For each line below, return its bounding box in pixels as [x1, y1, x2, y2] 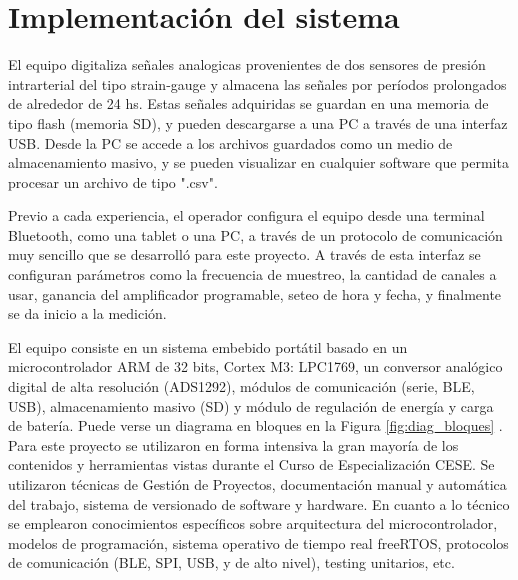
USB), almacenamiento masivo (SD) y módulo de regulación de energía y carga [8, 395, 494, 416]
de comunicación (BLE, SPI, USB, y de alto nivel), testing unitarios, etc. [8, 552, 455, 573]
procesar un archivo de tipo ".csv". [8, 171, 218, 192]
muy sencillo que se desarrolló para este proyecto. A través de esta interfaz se [8, 244, 481, 265]
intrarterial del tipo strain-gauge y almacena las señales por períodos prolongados [8, 73, 507, 94]
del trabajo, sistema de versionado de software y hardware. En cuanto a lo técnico [8, 493, 510, 514]
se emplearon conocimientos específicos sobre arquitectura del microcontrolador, [8, 513, 498, 534]
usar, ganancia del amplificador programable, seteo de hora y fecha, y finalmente [8, 283, 502, 304]
